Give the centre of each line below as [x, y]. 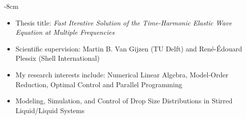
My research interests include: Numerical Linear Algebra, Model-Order [122, 74]
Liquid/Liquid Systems [50, 110]
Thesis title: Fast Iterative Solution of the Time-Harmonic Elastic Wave [124, 22]
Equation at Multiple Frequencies [65, 32]
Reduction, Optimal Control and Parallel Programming [99, 84]
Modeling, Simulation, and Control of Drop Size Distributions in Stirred [124, 101]
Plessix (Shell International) [57, 58]
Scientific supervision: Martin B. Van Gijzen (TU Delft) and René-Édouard [129, 48]
